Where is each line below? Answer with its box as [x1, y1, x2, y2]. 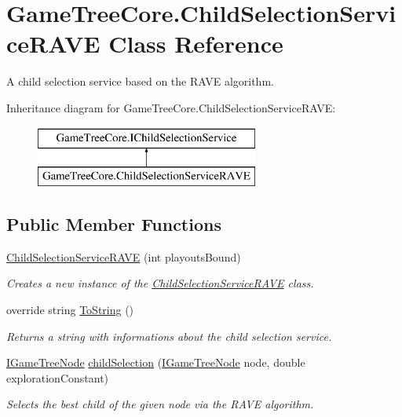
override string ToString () [6, 302, 134, 318]
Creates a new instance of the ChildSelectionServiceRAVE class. [6, 275, 314, 291]
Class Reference [108, 27, 283, 60]
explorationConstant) [6, 369, 109, 386]
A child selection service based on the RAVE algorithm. [6, 73, 274, 90]
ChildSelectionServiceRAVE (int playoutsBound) [6, 248, 241, 265]
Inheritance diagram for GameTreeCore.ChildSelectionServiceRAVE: [6, 99, 336, 115]
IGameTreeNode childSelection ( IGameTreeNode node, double [6, 354, 305, 371]
